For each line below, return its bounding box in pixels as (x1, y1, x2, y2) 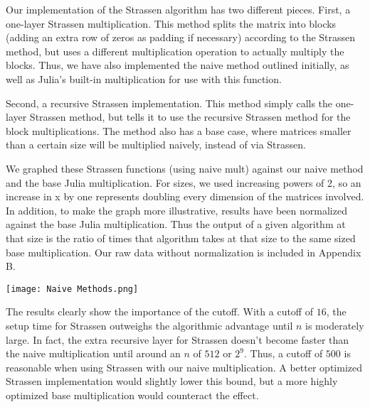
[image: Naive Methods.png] (6, 283, 139, 294)
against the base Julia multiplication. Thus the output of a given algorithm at (6, 217, 346, 232)
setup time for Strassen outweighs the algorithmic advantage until (6, 318, 293, 332)
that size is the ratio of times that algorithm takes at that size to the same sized (6, 230, 356, 245)
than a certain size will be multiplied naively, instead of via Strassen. (6, 137, 306, 152)
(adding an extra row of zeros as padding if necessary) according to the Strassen (6, 30, 356, 45)
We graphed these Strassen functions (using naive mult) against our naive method (6, 161, 364, 175)
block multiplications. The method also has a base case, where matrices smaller (6, 123, 351, 138)
